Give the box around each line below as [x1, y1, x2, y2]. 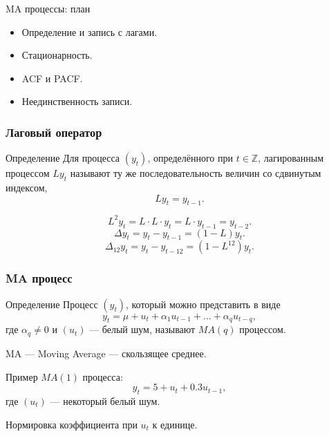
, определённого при [147, 151, 234, 165]
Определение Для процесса [6, 151, 120, 165]
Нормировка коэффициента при [6, 417, 138, 431]
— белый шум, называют [89, 322, 196, 337]
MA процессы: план [6, 1, 91, 15]
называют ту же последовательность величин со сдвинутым [70, 166, 321, 180]
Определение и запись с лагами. [21, 24, 158, 39]
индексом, [6, 180, 48, 194]
